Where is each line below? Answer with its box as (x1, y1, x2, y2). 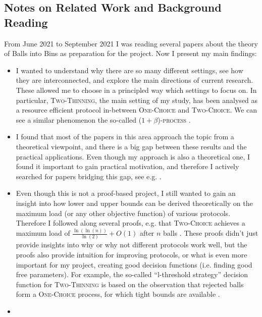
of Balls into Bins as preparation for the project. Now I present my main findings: (4, 48, 257, 59)
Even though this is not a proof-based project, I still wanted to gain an (16, 188, 236, 198)
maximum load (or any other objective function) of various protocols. (16, 207, 231, 218)
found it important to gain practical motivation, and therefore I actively (16, 161, 239, 172)
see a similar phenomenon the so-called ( (16, 114, 142, 125)
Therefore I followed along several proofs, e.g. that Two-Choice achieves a (16, 218, 245, 228)
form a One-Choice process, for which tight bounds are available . (16, 289, 220, 299)
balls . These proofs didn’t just (163, 228, 258, 238)
